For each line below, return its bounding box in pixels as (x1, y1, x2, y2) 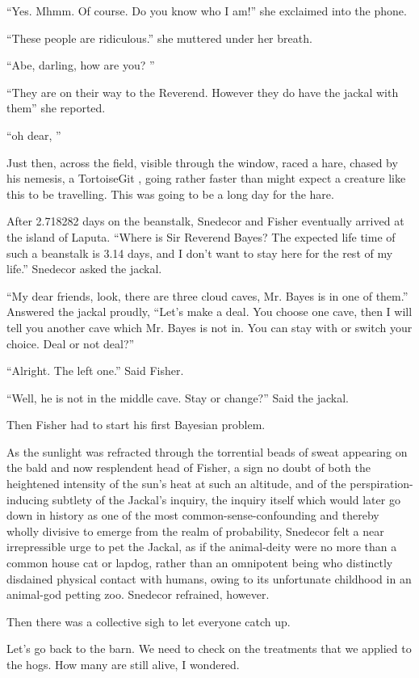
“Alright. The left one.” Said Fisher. (6, 362, 184, 379)
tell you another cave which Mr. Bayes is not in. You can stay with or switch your (6, 318, 413, 335)
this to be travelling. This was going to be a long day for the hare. (6, 185, 334, 202)
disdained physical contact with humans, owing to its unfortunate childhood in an (6, 570, 412, 587)
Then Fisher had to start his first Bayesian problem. (6, 416, 266, 433)
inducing (6, 491, 49, 507)
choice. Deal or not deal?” (6, 335, 135, 352)
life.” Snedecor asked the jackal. (6, 260, 162, 277)
